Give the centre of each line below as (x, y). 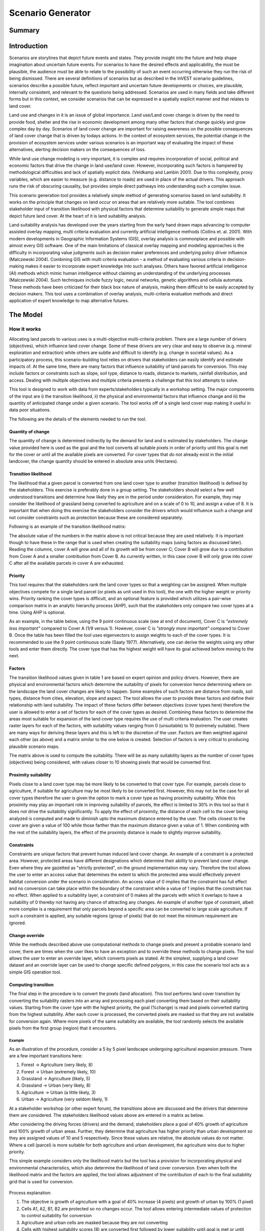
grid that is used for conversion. (41, 1181)
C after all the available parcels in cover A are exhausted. (67, 563)
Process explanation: (30, 1193)
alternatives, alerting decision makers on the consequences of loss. (77, 150)
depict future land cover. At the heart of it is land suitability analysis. (78, 216)
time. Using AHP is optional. (37, 613)
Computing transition (31, 984)
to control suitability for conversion (57, 1216)
